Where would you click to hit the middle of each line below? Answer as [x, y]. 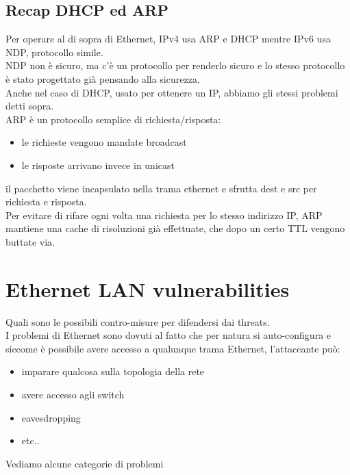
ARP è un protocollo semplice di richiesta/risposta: [113, 119]
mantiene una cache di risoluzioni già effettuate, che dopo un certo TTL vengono [175, 228]
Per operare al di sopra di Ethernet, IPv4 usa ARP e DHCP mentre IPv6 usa [168, 39]
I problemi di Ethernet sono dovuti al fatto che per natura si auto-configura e [168, 335]
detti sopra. [30, 106]
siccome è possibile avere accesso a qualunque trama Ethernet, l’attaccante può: [173, 348]
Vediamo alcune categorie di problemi [85, 463]
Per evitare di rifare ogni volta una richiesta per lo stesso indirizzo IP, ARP [164, 215]
